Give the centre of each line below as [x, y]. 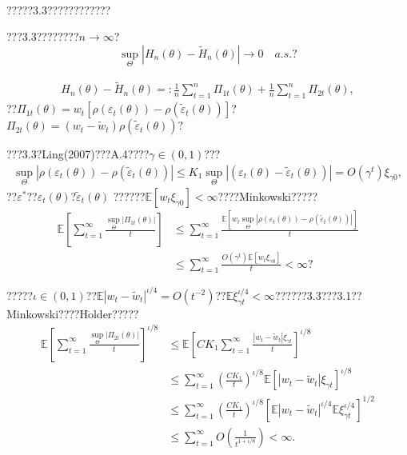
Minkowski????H [47, 313]
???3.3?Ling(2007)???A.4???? [78, 154]
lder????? [116, 313]
